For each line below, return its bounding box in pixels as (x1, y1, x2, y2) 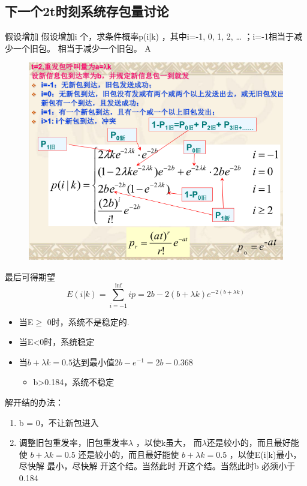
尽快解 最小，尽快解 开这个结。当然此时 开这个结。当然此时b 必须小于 (19, 460, 296, 472)
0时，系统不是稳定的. (47, 315, 130, 328)
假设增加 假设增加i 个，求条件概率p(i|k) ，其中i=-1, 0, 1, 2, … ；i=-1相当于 (5, 30, 294, 43)
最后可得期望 (5, 270, 55, 283)
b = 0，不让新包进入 (19, 416, 99, 428)
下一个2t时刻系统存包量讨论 (5, 2, 169, 20)
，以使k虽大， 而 (136, 436, 202, 449)
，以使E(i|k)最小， (229, 448, 302, 460)
